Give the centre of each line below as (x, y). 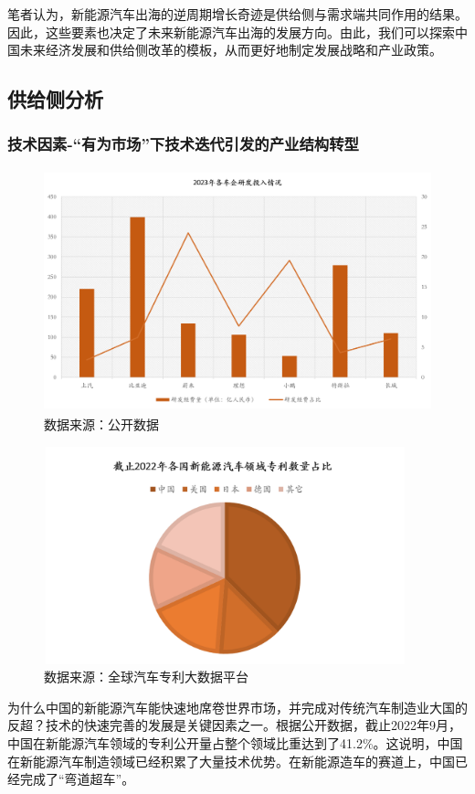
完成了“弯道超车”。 (77, 779)
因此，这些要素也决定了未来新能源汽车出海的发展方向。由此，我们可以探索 (231, 32)
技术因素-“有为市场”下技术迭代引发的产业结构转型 (183, 144)
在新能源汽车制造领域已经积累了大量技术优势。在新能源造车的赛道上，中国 (231, 761)
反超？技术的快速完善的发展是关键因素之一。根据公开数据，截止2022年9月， (234, 725)
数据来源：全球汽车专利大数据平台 (146, 677)
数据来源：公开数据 (101, 423)
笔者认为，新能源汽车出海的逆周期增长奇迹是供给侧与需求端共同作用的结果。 (237, 14)
